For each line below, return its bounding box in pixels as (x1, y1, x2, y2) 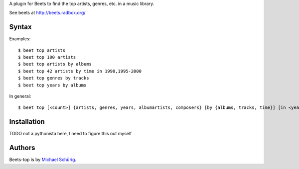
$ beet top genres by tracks (18, 75, 89, 81)
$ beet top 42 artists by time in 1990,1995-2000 (18, 68, 142, 74)
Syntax (9, 23, 32, 31)
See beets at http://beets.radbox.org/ (9, 10, 86, 16)
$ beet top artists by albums (18, 61, 92, 67)
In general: (9, 93, 31, 99)
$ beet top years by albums (18, 82, 87, 88)
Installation (9, 117, 45, 126)
